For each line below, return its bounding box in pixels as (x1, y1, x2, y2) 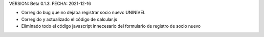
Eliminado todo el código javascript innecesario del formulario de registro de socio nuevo (21, 23, 201, 29)
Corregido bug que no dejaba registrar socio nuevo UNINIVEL (21, 10, 146, 16)
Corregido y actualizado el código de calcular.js (21, 16, 117, 22)
